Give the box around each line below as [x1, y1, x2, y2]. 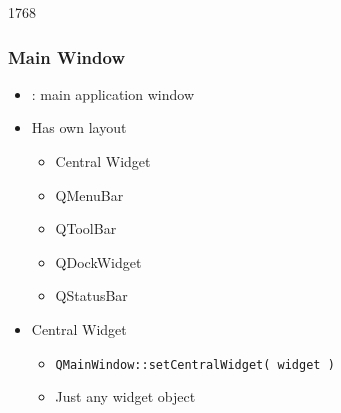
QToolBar [55, 218, 117, 239]
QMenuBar [55, 184, 124, 205]
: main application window [31, 83, 194, 104]
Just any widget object [55, 386, 196, 407]
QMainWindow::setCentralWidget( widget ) [55, 357, 335, 372]
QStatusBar [55, 285, 128, 306]
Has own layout [31, 117, 127, 138]
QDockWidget [55, 251, 142, 272]
